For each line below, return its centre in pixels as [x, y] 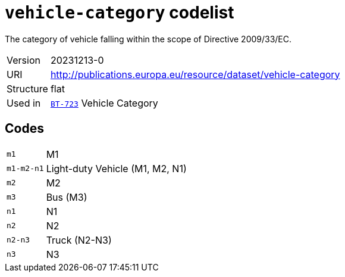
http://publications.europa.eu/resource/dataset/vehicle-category [195, 74]
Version [23, 60]
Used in [24, 103]
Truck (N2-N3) [79, 240]
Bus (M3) [67, 197]
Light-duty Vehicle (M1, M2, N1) [116, 168]
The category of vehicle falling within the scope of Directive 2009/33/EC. [148, 39]
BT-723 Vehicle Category [104, 103]
